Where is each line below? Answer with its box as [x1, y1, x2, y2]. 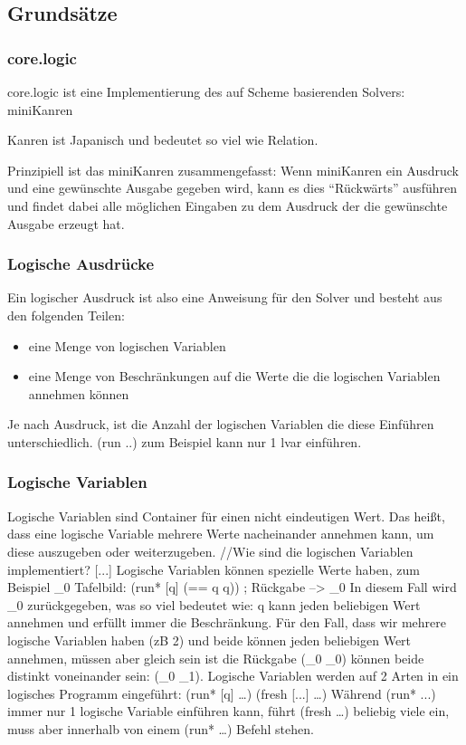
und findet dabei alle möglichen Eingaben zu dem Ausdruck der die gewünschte [7, 196, 448, 215]
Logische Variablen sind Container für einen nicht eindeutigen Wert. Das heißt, [7, 506, 445, 525]
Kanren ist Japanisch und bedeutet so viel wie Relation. [7, 130, 319, 149]
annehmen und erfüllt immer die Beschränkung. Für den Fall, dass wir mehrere [7, 613, 446, 632]
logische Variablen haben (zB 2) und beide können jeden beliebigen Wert [7, 630, 412, 649]
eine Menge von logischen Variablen [28, 336, 226, 355]
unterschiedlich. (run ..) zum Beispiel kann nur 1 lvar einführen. [7, 432, 362, 451]
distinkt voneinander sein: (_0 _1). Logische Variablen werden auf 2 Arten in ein [7, 666, 459, 685]
